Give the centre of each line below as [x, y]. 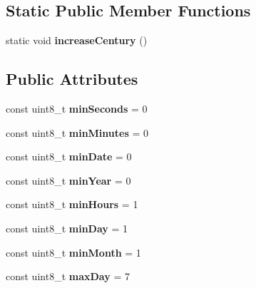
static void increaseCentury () [77, 40]
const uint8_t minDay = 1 [67, 228]
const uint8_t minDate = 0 [69, 156]
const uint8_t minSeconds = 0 [77, 108]
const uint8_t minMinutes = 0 [77, 132]
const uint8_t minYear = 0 [68, 180]
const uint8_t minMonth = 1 [73, 252]
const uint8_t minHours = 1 [72, 204]
